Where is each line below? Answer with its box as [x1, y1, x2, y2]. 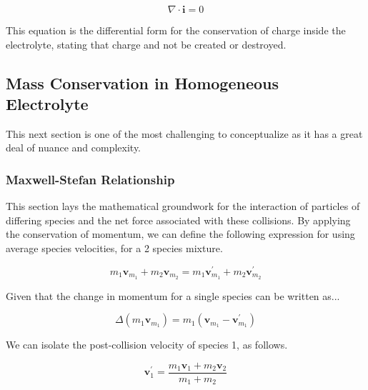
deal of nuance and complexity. [6, 140, 141, 155]
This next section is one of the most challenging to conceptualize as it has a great [6, 126, 363, 141]
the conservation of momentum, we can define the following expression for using [6, 226, 355, 241]
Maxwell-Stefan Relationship [6, 170, 175, 188]
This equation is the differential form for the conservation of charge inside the [6, 23, 346, 37]
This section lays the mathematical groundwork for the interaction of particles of [6, 199, 360, 214]
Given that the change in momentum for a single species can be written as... [6, 288, 340, 303]
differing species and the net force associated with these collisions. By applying [6, 212, 351, 227]
